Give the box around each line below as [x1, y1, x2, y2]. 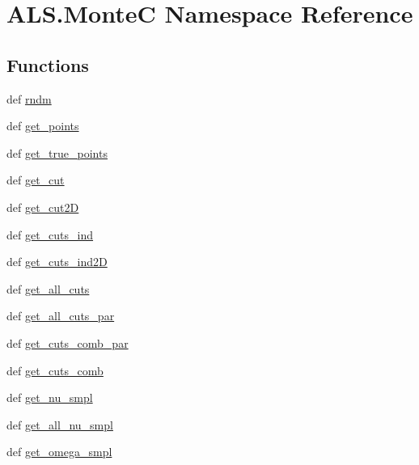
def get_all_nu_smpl [6, 416, 113, 433]
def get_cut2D [6, 198, 79, 215]
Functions [6, 52, 89, 77]
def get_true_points [6, 144, 108, 161]
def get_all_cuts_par [6, 307, 115, 324]
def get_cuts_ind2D [6, 253, 108, 270]
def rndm [6, 90, 52, 107]
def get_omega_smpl [6, 443, 112, 460]
